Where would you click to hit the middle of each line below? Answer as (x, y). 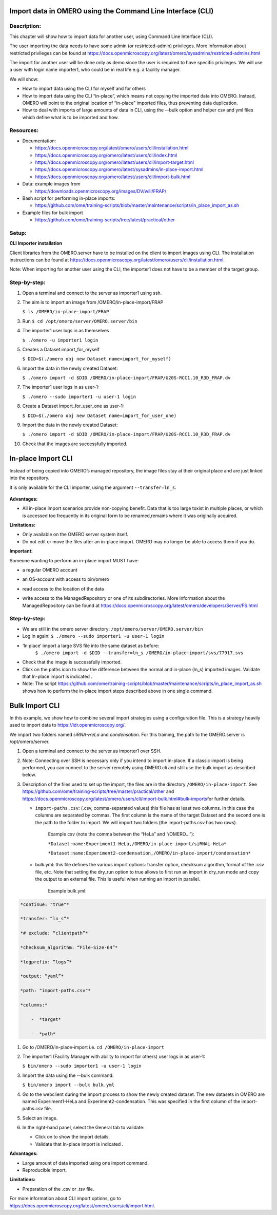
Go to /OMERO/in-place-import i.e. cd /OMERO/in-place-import (93, 1047)
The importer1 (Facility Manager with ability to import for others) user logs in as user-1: (114, 1056)
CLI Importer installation (36, 243)
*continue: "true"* (45, 904)
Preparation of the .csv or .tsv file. (58, 1189)
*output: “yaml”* (42, 976)
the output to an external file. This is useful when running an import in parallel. (117, 879)
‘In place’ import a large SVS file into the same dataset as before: (91, 646)
